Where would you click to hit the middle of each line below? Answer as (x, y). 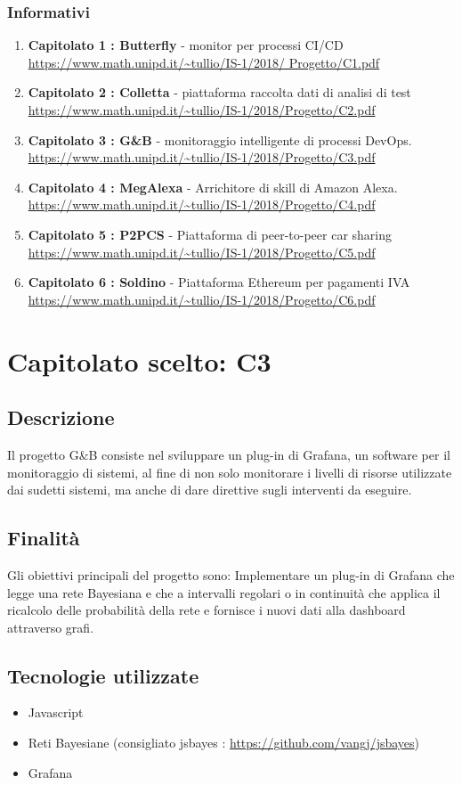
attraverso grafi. (51, 627)
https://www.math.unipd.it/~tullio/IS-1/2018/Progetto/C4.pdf (202, 204)
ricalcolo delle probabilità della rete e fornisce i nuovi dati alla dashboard (207, 610)
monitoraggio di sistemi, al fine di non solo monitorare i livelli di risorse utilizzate (230, 472)
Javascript (56, 712)
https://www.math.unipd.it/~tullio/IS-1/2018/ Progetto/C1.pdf (204, 62)
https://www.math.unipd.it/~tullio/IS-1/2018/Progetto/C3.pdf (202, 157)
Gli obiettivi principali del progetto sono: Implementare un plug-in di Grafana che (231, 574)
